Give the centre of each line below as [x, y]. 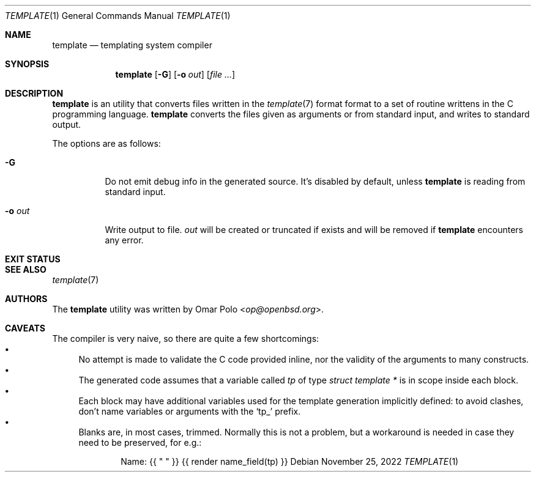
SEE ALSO [26, 269]
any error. [124, 240]
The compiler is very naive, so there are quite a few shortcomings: [186, 338]
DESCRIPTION [34, 93]
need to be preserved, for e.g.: [140, 442]
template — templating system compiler [132, 45]
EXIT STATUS [33, 259]
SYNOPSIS [27, 64]
